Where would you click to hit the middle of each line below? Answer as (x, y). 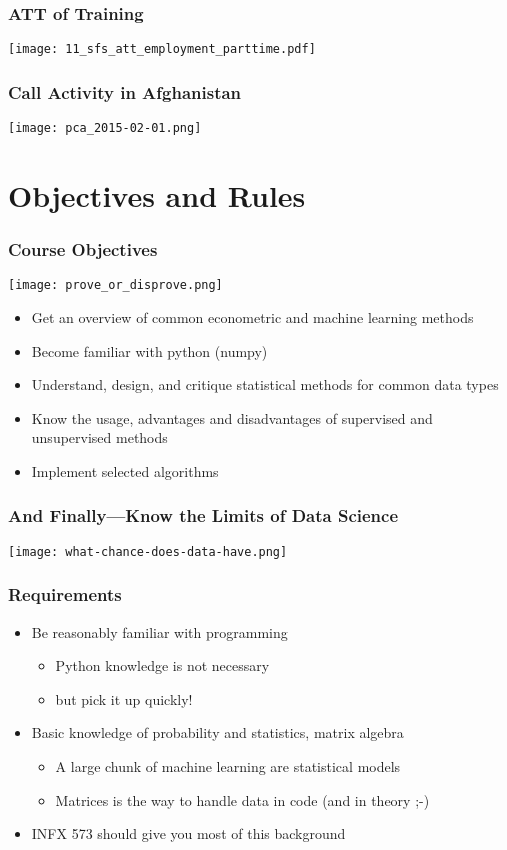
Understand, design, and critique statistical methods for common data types (265, 384)
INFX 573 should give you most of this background (188, 833)
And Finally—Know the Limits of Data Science (203, 515)
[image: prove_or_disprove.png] (115, 285)
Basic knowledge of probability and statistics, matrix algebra (217, 732)
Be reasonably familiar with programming (159, 631)
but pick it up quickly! (124, 698)
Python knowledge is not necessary (162, 665)
